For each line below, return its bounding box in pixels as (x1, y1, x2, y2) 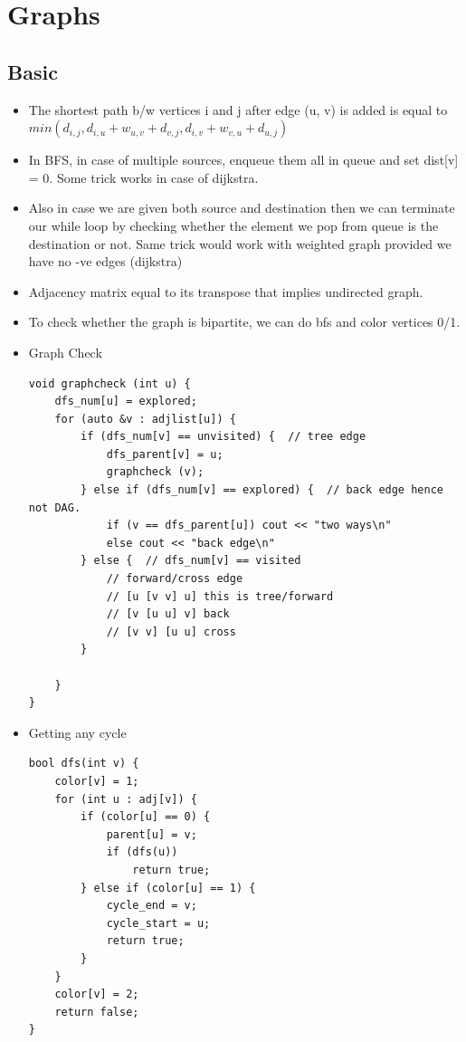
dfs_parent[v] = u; (106, 447, 223, 461)
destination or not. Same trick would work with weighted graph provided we (28, 234, 452, 253)
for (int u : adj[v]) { (54, 792, 197, 806)
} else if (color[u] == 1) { (81, 881, 256, 894)
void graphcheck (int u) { (28, 377, 191, 390)
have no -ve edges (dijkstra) (28, 252, 183, 271)
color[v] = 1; (54, 774, 139, 788)
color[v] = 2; (54, 988, 139, 1001)
